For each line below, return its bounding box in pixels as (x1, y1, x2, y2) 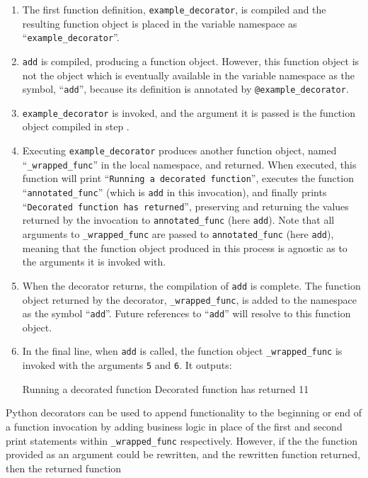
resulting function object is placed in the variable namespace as (22, 16, 297, 30)
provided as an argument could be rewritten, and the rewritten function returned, (6, 447, 360, 462)
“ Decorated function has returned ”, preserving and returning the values (22, 198, 349, 213)
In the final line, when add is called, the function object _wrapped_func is (22, 343, 343, 358)
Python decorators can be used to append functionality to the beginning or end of (6, 405, 362, 420)
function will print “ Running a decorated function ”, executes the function (22, 171, 354, 186)
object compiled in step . (22, 119, 130, 134)
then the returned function (6, 460, 122, 475)
